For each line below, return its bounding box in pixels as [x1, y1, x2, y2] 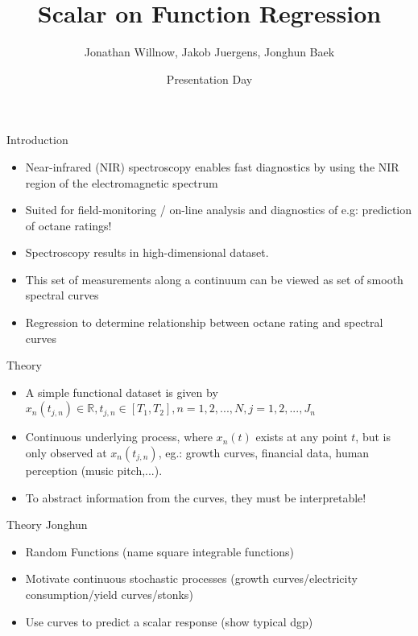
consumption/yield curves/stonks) [25, 586, 193, 602]
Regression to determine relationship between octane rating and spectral [25, 314, 383, 331]
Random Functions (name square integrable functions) [25, 543, 295, 560]
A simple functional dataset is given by [25, 383, 218, 400]
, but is [355, 428, 391, 445]
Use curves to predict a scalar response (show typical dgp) [25, 613, 313, 630]
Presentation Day [166, 70, 253, 87]
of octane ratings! [25, 217, 112, 233]
